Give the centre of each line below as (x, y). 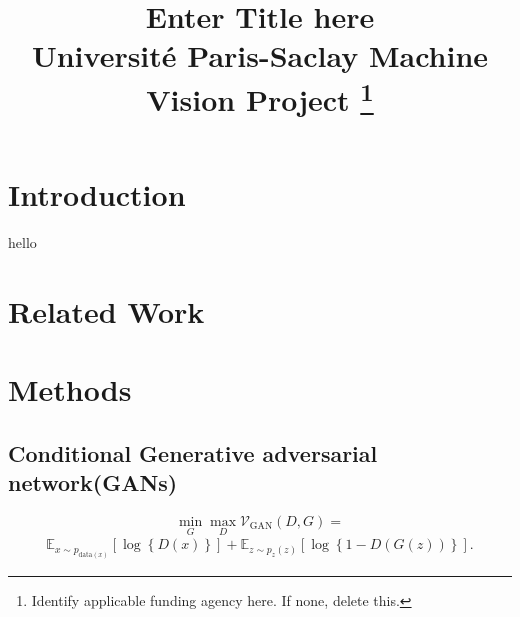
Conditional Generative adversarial (193, 452)
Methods (70, 389)
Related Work (106, 310)
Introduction (97, 194)
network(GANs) (93, 482)
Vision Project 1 (260, 96)
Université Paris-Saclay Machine (260, 55)
